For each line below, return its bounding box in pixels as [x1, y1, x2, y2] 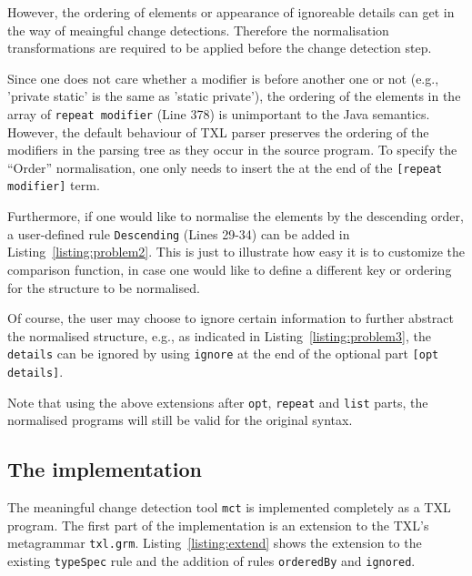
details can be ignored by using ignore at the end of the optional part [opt [7, 344, 439, 363]
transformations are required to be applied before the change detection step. [7, 38, 432, 57]
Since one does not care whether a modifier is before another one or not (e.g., [7, 68, 439, 87]
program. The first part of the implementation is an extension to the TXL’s [7, 515, 429, 534]
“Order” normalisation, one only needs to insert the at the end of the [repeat [7, 157, 443, 177]
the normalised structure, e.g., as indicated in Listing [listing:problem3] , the [7, 326, 431, 345]
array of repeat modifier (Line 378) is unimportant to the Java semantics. [7, 104, 430, 123]
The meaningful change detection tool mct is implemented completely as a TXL [7, 498, 451, 517]
